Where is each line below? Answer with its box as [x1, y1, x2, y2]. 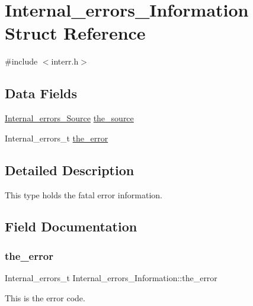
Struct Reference [5, 21, 146, 45]
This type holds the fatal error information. [5, 188, 162, 201]
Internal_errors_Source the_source [5, 112, 134, 124]
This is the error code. [5, 291, 85, 304]
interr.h [51, 55, 79, 67]
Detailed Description [5, 160, 134, 179]
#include [5, 55, 38, 67]
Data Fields [5, 84, 78, 102]
